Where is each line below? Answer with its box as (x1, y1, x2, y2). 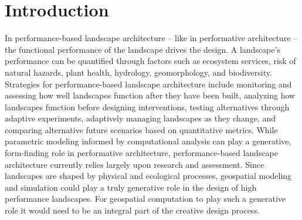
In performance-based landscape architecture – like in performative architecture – (5, 32, 298, 44)
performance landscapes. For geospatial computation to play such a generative (5, 192, 286, 205)
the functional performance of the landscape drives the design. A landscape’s (5, 43, 280, 55)
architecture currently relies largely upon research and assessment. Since (5, 158, 264, 170)
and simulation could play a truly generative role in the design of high (5, 181, 257, 193)
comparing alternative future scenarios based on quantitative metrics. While (5, 123, 278, 136)
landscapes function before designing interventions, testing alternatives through (5, 100, 290, 113)
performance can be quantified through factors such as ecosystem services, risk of (5, 55, 296, 67)
